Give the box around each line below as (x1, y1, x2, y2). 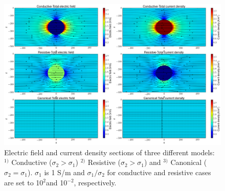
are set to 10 (4, 177, 43, 187)
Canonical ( (170, 157, 207, 168)
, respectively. (74, 177, 117, 187)
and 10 (46, 177, 67, 187)
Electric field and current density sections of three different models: (4, 147, 215, 157)
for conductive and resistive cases (107, 166, 211, 177)
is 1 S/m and (44, 166, 85, 177)
